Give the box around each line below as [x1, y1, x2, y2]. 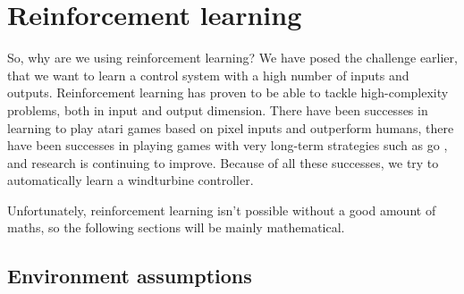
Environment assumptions [7, 262, 252, 290]
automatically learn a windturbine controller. [7, 171, 254, 189]
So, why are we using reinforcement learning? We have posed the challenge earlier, [7, 48, 458, 67]
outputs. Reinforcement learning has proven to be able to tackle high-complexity [7, 83, 449, 102]
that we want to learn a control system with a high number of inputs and [7, 65, 409, 84]
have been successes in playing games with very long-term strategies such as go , [7, 136, 448, 155]
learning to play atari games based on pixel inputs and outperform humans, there [7, 118, 454, 137]
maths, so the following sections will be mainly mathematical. [7, 218, 345, 237]
